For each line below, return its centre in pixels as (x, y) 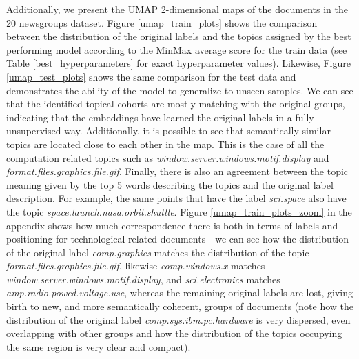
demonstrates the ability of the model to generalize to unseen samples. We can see (180, 90)
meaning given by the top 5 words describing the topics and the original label (170, 184)
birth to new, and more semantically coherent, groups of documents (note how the (180, 306)
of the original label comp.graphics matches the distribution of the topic (158, 252)
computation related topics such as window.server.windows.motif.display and (168, 157)
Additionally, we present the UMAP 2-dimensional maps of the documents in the (177, 9)
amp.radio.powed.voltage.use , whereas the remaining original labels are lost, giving (179, 293)
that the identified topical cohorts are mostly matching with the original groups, (176, 104)
